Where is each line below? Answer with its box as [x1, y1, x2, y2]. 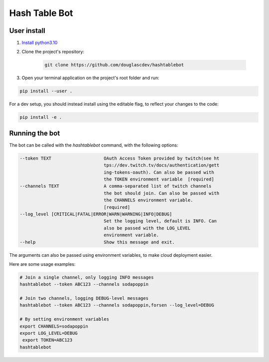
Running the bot [9, 129, 60, 137]
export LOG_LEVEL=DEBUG [19, 331, 78, 336]
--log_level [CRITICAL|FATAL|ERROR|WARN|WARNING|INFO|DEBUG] [19, 211, 172, 217]
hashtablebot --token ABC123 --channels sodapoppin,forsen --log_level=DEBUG [19, 302, 214, 308]
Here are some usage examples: [9, 261, 76, 267]
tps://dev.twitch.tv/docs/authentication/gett [104, 163, 220, 168]
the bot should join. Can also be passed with [104, 190, 220, 196]
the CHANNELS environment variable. [104, 197, 193, 203]
